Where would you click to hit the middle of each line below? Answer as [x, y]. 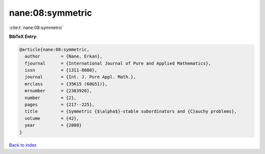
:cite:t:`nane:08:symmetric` [36, 28]
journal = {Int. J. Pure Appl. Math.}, [80, 77]
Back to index [23, 145]
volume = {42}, [52, 118]
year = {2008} [53, 125]
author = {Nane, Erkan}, [64, 56]
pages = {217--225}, [60, 105]
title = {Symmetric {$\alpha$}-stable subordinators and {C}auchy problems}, [131, 111]
